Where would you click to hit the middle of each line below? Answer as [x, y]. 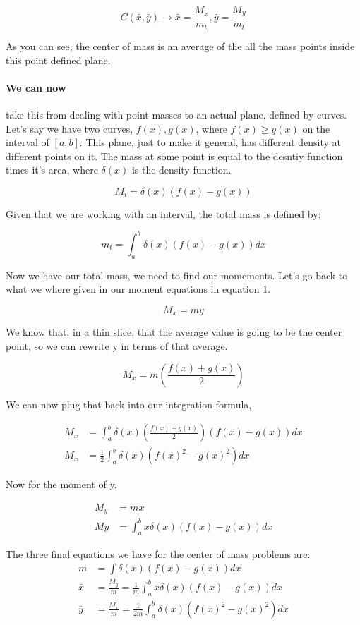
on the [316, 128]
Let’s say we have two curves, [70, 128]
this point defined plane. [58, 60]
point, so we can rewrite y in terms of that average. [117, 346]
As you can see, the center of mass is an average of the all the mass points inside [180, 45]
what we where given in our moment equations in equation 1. [138, 289]
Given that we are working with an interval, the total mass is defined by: [163, 213]
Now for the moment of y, [61, 484]
